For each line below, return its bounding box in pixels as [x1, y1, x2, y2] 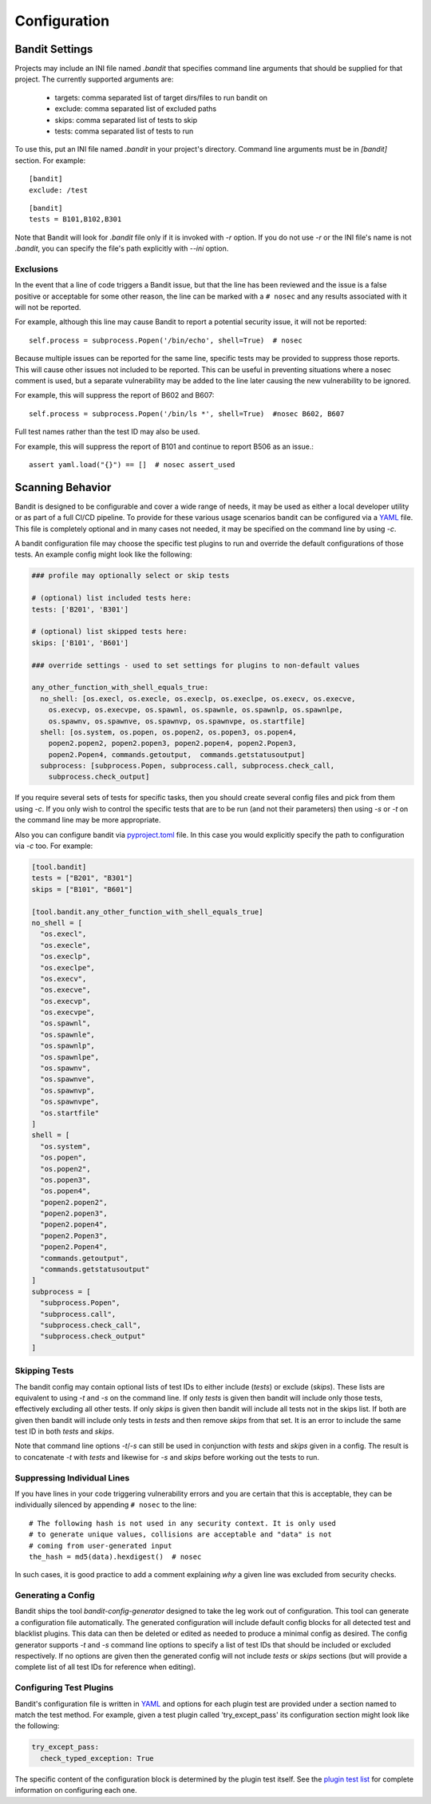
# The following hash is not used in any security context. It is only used [29, 1518, 337, 1528]
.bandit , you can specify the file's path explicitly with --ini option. [14, 244, 229, 253]
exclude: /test [29, 185, 89, 195]
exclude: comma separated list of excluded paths [54, 104, 217, 113]
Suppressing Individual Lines [14, 1472, 130, 1483]
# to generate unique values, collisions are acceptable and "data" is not [29, 1530, 332, 1539]
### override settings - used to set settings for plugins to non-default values [31, 660, 361, 670]
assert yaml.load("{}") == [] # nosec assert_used [29, 460, 235, 469]
